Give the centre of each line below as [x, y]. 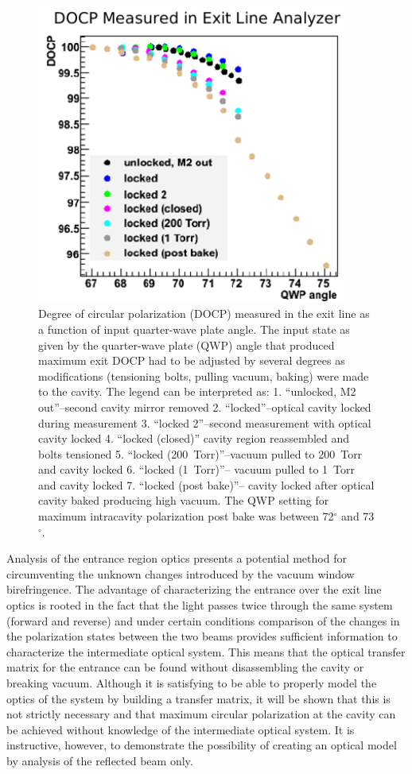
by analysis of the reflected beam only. [100, 760]
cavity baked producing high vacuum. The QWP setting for [184, 500]
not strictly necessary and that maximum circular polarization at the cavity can [201, 714]
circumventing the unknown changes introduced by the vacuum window [181, 573]
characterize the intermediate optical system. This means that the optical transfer [206, 651]
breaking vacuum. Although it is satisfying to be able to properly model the [192, 683]
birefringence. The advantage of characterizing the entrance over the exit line [194, 589]
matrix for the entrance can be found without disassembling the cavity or [185, 667]
